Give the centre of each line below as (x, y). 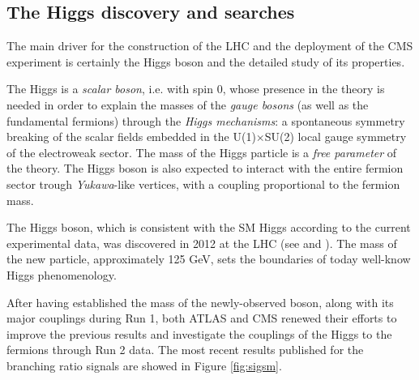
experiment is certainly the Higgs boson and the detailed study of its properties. (206, 61)
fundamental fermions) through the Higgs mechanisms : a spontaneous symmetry (206, 120)
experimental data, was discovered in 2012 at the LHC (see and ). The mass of (202, 243)
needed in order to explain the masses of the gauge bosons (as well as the (188, 104)
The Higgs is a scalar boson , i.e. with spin (110, 89)
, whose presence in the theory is (304, 89)
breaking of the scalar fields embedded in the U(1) (131, 137)
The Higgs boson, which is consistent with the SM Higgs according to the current (209, 227)
